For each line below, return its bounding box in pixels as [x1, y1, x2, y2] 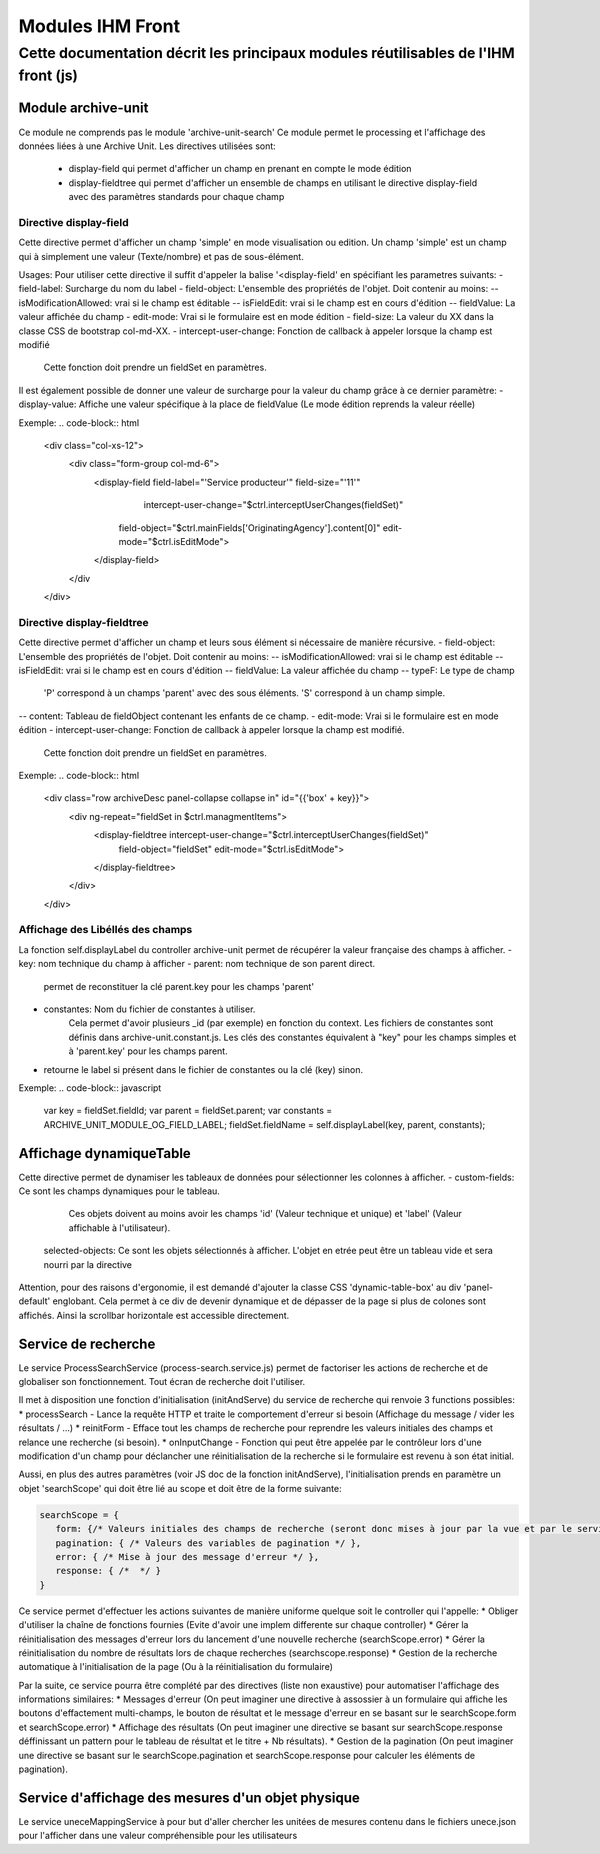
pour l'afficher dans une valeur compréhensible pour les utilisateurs [18, 1830, 298, 1842]
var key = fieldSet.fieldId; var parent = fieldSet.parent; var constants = [43, 1105, 333, 1117]
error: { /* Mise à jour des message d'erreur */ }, [55, 1551, 320, 1562]
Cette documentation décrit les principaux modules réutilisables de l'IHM [18, 44, 515, 62]
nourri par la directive [43, 1258, 133, 1270]
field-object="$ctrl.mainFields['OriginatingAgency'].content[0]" [118, 521, 381, 534]
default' [18, 1295, 51, 1307]
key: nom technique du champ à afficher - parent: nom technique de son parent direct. [18, 958, 376, 970]
